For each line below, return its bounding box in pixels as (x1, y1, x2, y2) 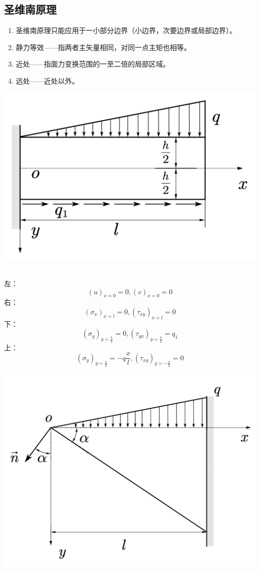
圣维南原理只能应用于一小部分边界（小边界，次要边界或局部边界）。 (15, 25, 236, 36)
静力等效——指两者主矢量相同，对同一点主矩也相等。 (15, 42, 191, 52)
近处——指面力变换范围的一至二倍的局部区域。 (15, 59, 170, 69)
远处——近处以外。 (15, 75, 79, 86)
